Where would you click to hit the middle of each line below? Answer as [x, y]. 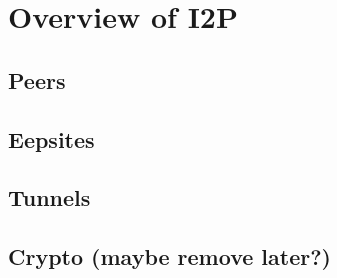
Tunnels [49, 197]
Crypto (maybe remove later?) [169, 256]
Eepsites [51, 138]
